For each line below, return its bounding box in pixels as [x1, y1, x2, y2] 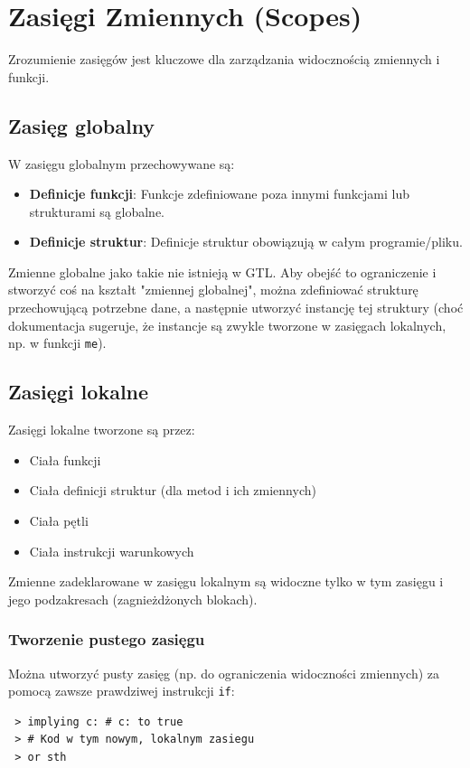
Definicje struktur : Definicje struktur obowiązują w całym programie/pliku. [29, 232, 463, 251]
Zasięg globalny [8, 111, 155, 139]
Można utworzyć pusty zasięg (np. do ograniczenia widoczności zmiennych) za [8, 663, 440, 682]
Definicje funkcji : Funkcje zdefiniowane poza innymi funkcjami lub [29, 184, 409, 203]
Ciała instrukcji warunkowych [29, 541, 194, 560]
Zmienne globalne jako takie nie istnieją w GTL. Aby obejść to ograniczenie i [8, 262, 437, 281]
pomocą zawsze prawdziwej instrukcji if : [8, 681, 235, 700]
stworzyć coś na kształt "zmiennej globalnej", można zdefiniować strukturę [8, 280, 418, 299]
